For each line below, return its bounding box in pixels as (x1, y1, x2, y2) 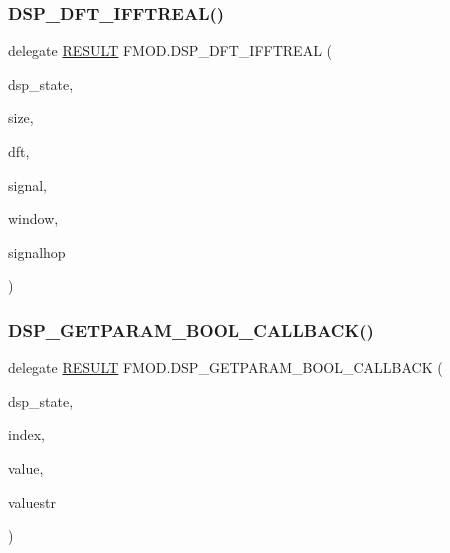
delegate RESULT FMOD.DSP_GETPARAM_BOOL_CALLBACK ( (8, 357, 443, 378)
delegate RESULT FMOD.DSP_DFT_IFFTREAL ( (8, 40, 332, 61)
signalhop (8, 241, 66, 262)
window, (8, 208, 59, 229)
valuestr (8, 491, 56, 512)
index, (8, 424, 45, 445)
